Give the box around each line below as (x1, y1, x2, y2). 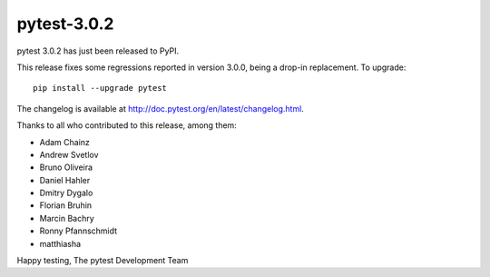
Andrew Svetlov (39, 149, 99, 160)
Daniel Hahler (39, 174, 91, 185)
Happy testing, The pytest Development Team (16, 255, 189, 266)
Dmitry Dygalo (39, 187, 93, 199)
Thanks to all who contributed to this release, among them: (16, 120, 238, 131)
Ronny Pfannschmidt (39, 225, 118, 236)
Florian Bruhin (39, 200, 93, 211)
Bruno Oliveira (39, 162, 93, 173)
